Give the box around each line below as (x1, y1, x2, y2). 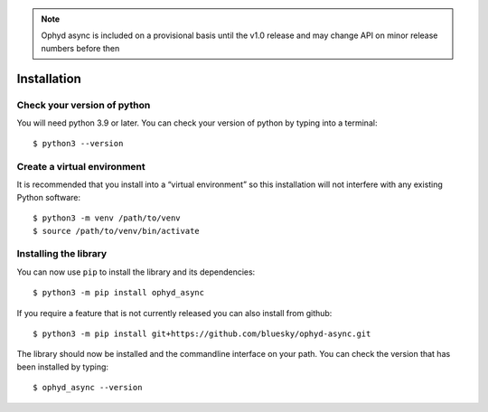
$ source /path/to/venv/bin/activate (33, 226, 201, 236)
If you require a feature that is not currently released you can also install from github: (16, 307, 333, 318)
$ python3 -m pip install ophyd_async (33, 287, 205, 298)
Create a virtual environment (16, 161, 146, 173)
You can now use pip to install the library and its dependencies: (16, 267, 256, 277)
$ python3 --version (33, 138, 124, 149)
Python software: (16, 192, 81, 202)
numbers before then (41, 42, 120, 53)
